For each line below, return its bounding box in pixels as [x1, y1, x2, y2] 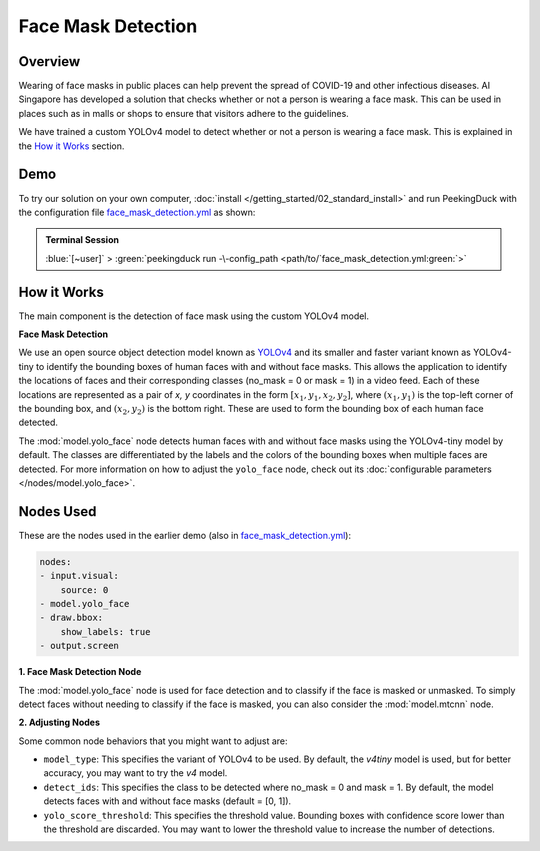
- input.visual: [39, 570, 120, 582]
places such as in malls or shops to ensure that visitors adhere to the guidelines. [18, 107, 349, 119]
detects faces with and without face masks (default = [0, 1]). [43, 795, 292, 807]
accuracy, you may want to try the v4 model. [43, 767, 228, 779]
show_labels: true [60, 626, 151, 637]
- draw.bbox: [39, 612, 104, 624]
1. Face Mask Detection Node [18, 666, 142, 678]
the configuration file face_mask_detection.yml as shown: [18, 206, 256, 218]
